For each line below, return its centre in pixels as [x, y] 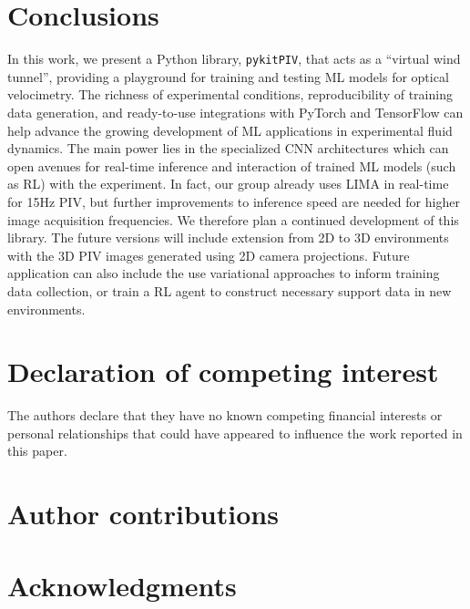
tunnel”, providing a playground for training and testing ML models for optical [228, 76]
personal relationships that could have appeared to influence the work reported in [235, 433]
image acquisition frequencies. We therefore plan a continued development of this [233, 219]
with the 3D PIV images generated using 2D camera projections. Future [209, 255]
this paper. [37, 451]
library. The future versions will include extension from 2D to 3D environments [228, 237]
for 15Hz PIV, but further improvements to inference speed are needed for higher [234, 201]
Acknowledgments [122, 585]
